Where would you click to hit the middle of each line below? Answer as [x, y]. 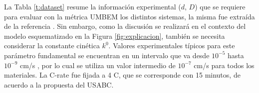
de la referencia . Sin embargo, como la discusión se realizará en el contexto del [125, 26]
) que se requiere [220, 6]
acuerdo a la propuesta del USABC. [59, 84]
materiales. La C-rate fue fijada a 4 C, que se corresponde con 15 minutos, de [122, 75]
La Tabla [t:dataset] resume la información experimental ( [93, 6]
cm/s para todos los [224, 65]
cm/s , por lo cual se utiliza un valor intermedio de [98, 65]
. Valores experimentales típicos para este [172, 46]
